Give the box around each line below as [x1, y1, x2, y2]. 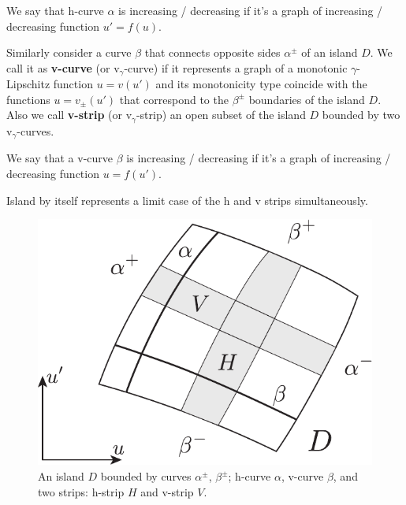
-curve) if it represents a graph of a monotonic [124, 59, 348, 76]
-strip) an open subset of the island [136, 106, 306, 123]
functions [6, 91, 50, 107]
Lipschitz [6, 76, 50, 92]
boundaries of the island [248, 91, 365, 107]
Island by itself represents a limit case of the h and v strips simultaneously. [6, 191, 368, 208]
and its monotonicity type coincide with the [155, 76, 367, 92]
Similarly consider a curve [6, 44, 132, 61]
